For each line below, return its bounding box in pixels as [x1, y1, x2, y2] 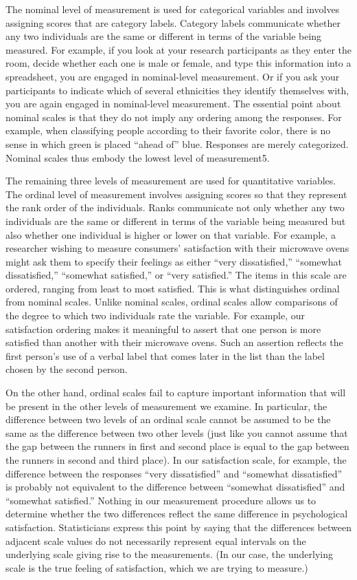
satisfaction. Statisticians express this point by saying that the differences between [5, 519, 352, 534]
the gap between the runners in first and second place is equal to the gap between [5, 439, 349, 453]
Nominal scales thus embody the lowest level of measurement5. [5, 150, 270, 164]
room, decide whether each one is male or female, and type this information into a [5, 56, 352, 70]
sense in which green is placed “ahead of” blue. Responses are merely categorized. [5, 136, 349, 151]
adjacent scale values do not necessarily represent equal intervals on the [5, 533, 306, 548]
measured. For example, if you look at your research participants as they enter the [5, 42, 352, 56]
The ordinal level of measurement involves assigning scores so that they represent [5, 186, 347, 201]
